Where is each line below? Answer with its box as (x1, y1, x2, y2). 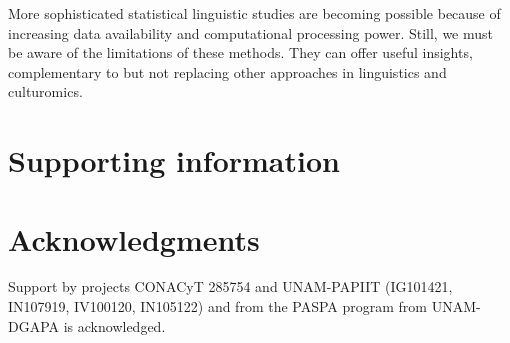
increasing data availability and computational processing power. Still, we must (8, 22, 493, 43)
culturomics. (8, 81, 83, 102)
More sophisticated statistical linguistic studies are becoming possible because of (8, 3, 501, 23)
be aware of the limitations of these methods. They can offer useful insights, (8, 42, 473, 63)
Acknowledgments (8, 218, 260, 259)
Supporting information (8, 140, 340, 181)
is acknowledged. (63, 315, 166, 336)
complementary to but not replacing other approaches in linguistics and (8, 61, 447, 82)
